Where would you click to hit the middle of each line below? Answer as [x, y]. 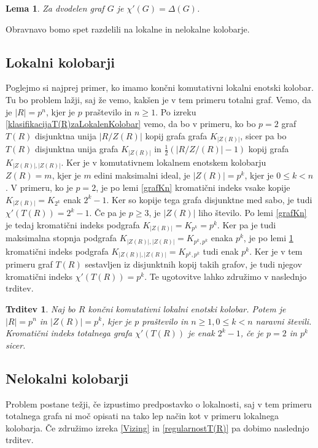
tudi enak [221, 251]
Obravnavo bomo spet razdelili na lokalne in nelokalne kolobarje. [128, 29]
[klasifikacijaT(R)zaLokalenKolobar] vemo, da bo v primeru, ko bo [131, 124]
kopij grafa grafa [176, 135]
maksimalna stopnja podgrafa [61, 238]
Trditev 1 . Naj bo [41, 308]
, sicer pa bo [263, 135]
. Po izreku [176, 111]
